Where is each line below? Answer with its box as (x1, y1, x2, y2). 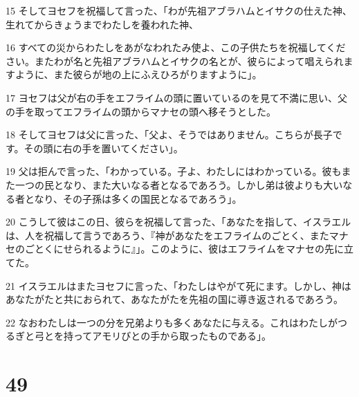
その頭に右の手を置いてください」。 (24, 140, 183, 155)
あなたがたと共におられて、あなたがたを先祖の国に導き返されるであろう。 (6, 292, 343, 306)
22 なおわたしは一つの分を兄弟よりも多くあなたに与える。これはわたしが (6, 315, 338, 329)
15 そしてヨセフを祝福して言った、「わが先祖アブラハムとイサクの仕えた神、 (6, 3, 352, 17)
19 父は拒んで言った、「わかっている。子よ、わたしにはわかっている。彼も (6, 164, 342, 178)
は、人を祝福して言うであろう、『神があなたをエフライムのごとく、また (6, 228, 329, 242)
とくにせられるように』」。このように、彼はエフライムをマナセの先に (34, 241, 344, 256)
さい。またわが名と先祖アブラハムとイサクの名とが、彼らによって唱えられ (6, 53, 344, 68)
